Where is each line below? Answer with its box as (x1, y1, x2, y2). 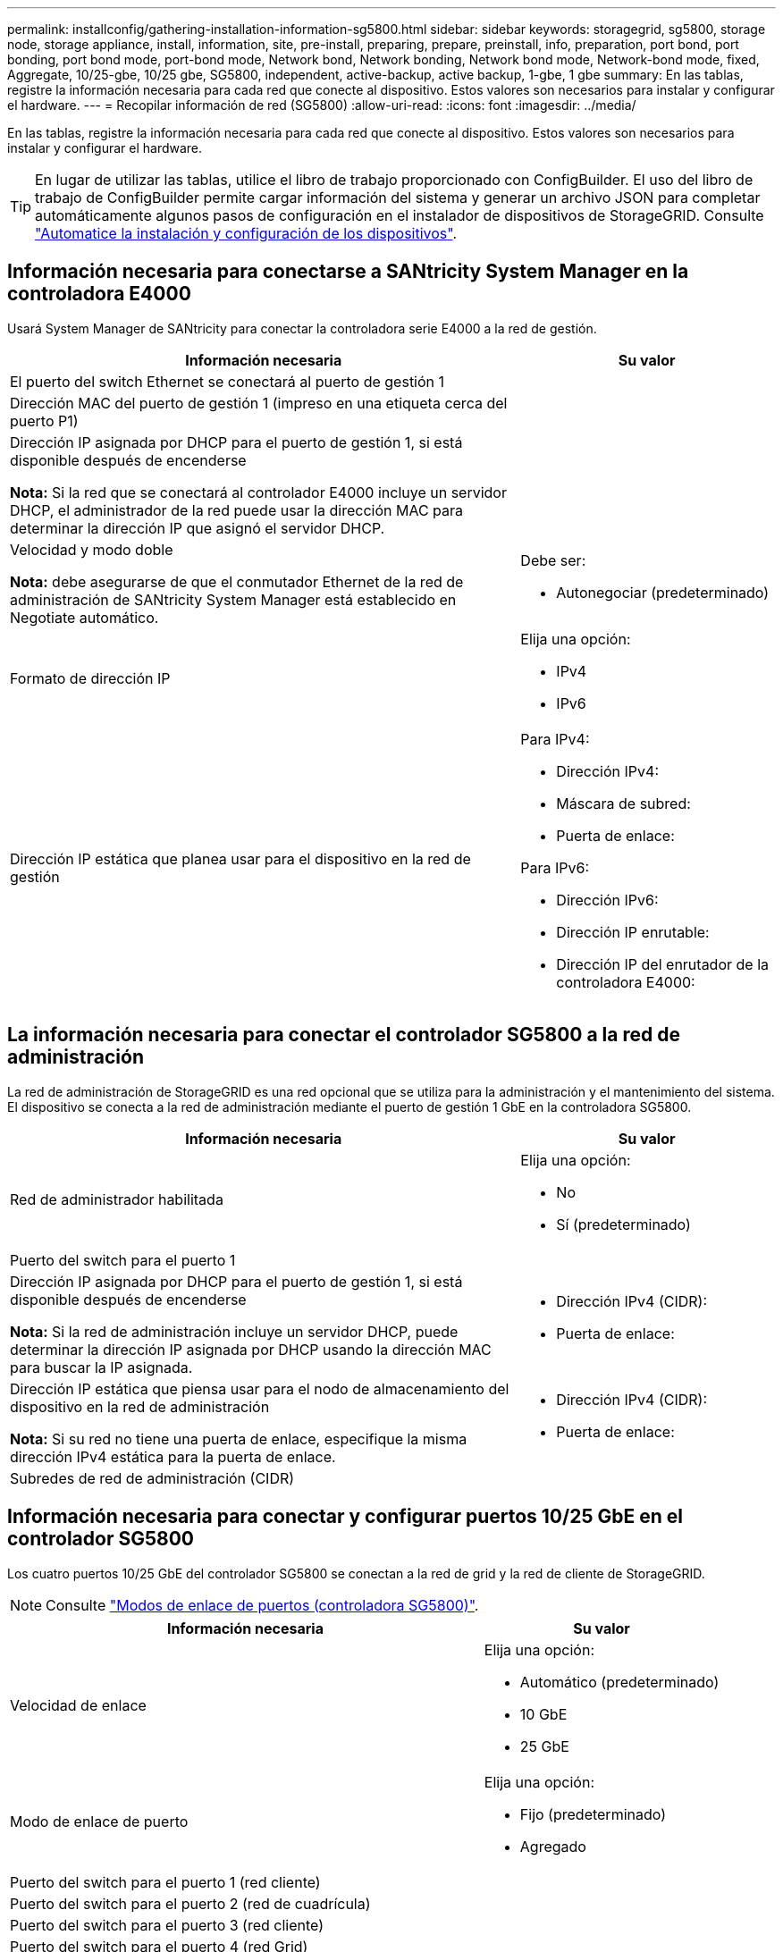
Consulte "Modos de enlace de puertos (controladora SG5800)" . (46, 1595, 479, 1614)
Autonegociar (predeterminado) (556, 583, 770, 602)
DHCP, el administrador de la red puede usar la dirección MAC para (10, 501, 464, 519)
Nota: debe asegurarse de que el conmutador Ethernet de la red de (10, 572, 464, 591)
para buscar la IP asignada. (10, 1358, 193, 1376)
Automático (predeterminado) (519, 1672, 720, 1691)
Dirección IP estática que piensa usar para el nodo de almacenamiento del (10, 1379, 509, 1398)
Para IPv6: (520, 858, 590, 877)
